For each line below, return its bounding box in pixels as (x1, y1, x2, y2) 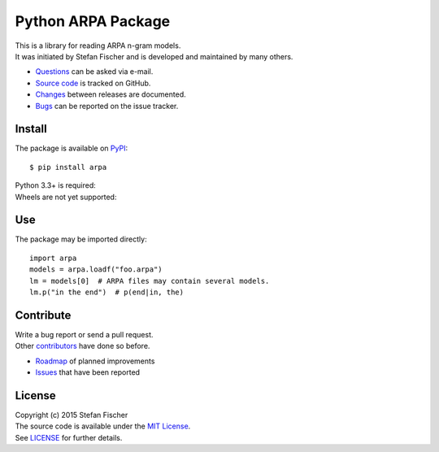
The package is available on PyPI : (15, 143, 128, 154)
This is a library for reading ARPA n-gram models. (15, 41, 181, 50)
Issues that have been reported (35, 367, 141, 377)
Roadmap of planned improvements (35, 356, 155, 366)
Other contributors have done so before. (15, 341, 150, 351)
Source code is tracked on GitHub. (35, 78, 151, 88)
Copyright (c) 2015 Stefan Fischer (15, 411, 128, 420)
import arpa (29, 253, 77, 263)
